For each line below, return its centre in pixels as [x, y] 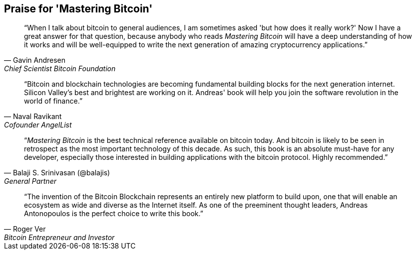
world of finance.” [53, 101]
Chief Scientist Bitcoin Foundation [60, 69]
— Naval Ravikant [33, 117]
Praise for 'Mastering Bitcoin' [78, 9]
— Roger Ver [25, 229]
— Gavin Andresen [35, 60]
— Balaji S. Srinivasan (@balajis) [57, 173]
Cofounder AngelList [38, 125]
